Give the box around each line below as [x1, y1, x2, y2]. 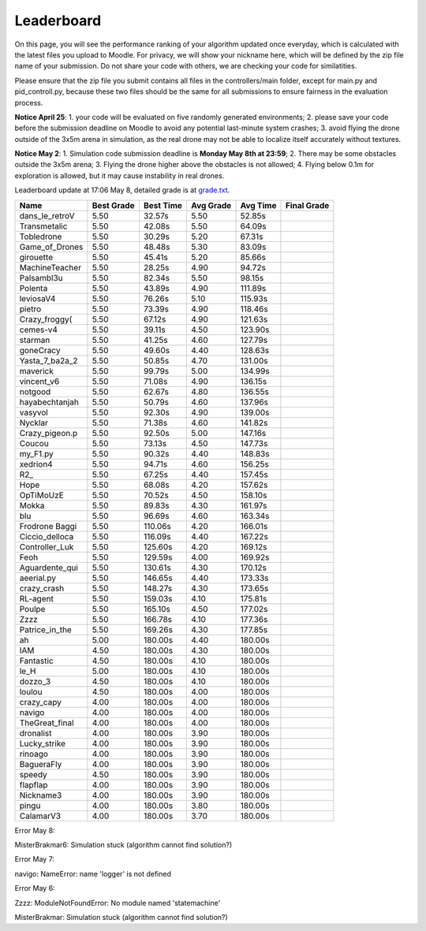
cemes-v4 [19, 324, 58, 335]
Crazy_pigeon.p [19, 427, 78, 438]
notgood [19, 386, 51, 397]
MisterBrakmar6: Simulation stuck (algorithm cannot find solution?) [14, 840, 233, 850]
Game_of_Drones [19, 241, 84, 252]
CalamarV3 [19, 810, 62, 821]
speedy [19, 769, 47, 780]
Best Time [143, 199, 183, 210]
